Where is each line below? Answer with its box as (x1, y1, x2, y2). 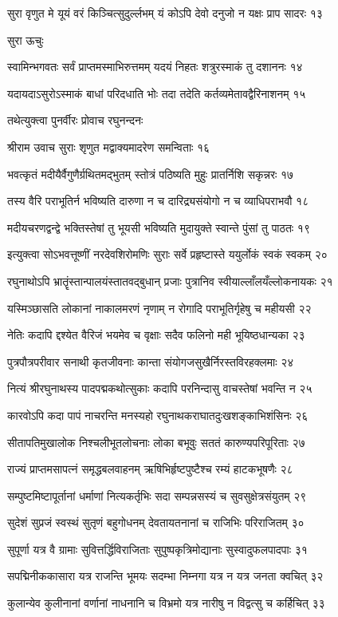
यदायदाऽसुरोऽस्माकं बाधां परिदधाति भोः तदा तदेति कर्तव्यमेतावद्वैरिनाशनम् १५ (7, 85, 306, 101)
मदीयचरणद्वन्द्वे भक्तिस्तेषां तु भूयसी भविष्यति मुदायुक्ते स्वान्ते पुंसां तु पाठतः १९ (7, 219, 310, 235)
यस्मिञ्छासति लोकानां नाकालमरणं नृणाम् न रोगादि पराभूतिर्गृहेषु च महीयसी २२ (7, 299, 312, 316)
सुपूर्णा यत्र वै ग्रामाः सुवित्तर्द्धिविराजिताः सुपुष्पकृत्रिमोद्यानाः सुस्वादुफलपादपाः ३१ (7, 540, 308, 557)
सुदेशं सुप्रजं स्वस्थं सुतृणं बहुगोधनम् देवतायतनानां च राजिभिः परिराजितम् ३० (7, 514, 305, 531)
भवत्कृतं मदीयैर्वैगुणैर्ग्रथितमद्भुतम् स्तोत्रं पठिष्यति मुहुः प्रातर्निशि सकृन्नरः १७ (7, 165, 294, 182)
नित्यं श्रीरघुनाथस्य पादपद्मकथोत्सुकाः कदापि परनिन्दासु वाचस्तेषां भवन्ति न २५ (7, 380, 312, 397)
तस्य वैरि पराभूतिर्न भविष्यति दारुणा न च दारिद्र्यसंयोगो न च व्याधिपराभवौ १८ (7, 192, 309, 209)
